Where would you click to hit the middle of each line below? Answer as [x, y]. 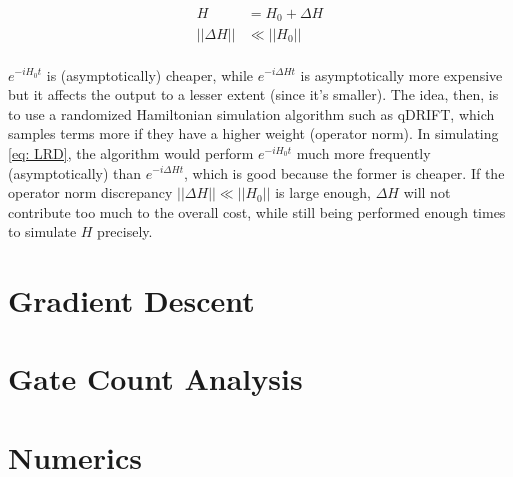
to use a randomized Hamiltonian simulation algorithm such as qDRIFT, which [251, 113]
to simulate [42, 231]
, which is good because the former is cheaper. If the [344, 172]
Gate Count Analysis [155, 378]
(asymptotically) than [75, 172]
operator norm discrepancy [90, 192]
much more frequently [363, 152]
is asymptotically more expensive [401, 74]
